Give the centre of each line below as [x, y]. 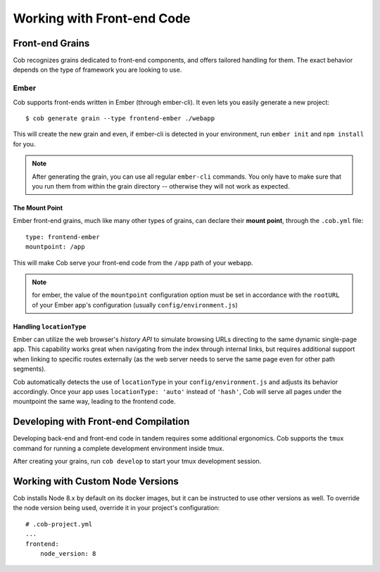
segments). [29, 369]
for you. [24, 144]
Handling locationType [50, 326]
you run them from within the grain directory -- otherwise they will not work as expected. [161, 186]
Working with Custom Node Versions [96, 481]
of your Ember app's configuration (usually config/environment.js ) [135, 305]
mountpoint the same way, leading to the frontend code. [94, 402]
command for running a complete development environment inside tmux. [119, 448]
